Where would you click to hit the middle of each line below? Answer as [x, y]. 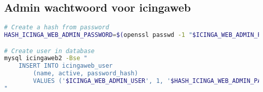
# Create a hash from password [57, 28]
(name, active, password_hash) [85, 74]
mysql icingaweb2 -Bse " [46, 58]
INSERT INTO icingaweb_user [65, 66]
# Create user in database [49, 51]
